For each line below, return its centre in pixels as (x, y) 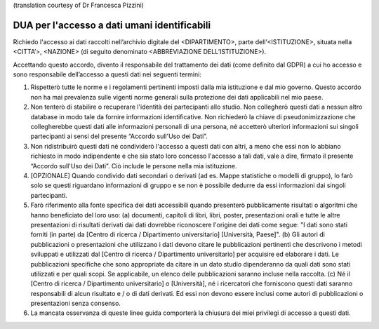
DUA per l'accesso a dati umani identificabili (112, 25)
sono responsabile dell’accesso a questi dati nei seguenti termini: (107, 74)
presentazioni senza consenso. (75, 303)
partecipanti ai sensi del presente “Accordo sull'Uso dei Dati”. (119, 136)
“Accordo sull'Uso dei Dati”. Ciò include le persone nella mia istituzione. (134, 166)
